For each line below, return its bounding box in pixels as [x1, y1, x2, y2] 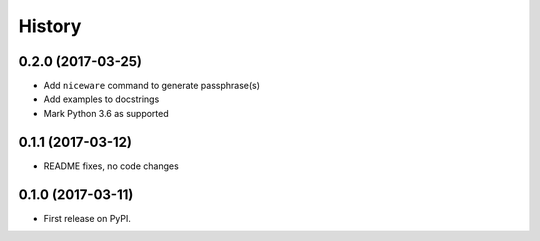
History [18, 15, 82, 37]
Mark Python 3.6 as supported [43, 107, 169, 119]
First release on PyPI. [43, 212, 132, 224]
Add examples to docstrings [43, 93, 160, 105]
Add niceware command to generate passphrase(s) [43, 80, 260, 92]
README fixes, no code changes [43, 160, 179, 172]
